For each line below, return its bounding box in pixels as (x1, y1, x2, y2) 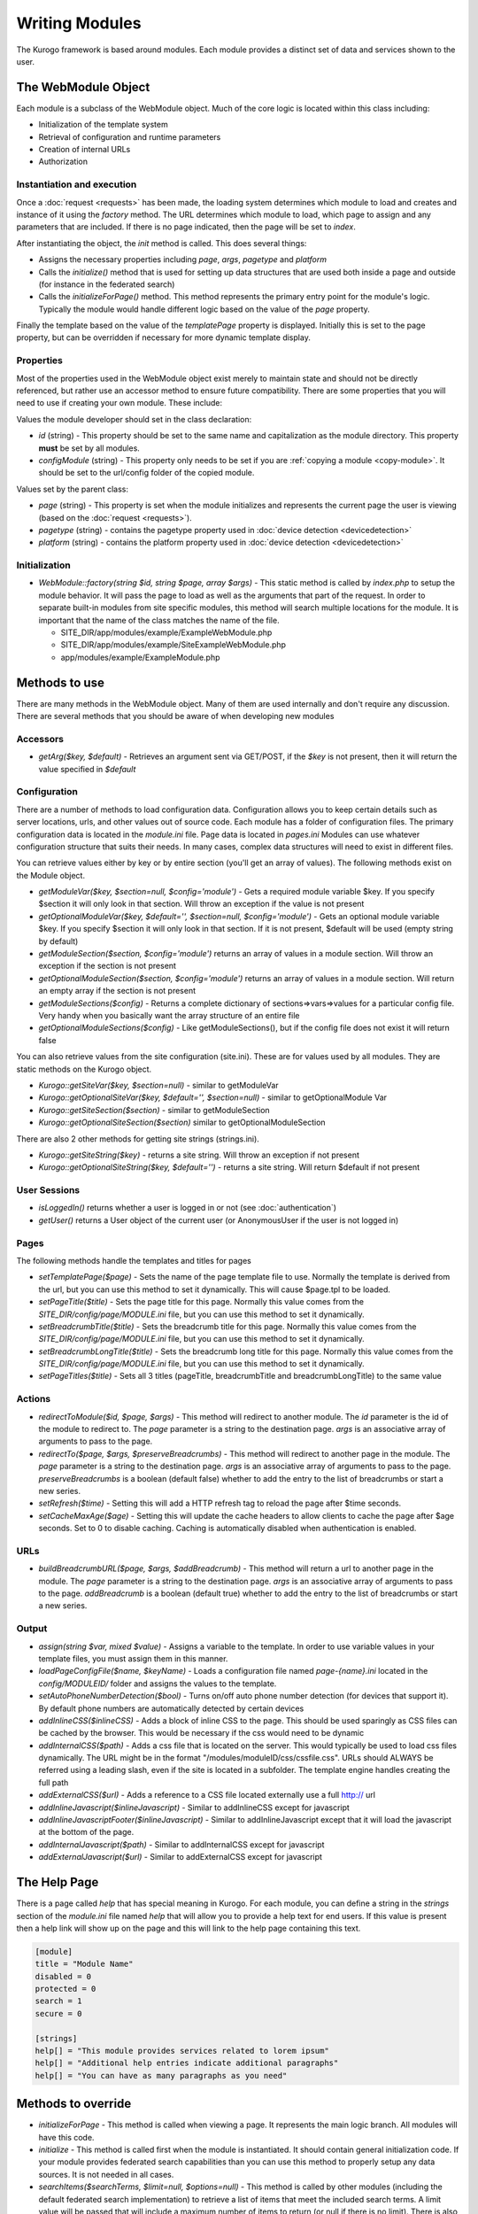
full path (38, 1777, 69, 1788)
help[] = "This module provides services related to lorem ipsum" (35, 2046, 329, 2056)
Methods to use (16, 675, 105, 690)
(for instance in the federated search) (38, 279, 175, 290)
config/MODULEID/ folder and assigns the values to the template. (38, 1678, 277, 1689)
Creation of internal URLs (38, 144, 131, 155)
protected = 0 (35, 1984, 96, 1994)
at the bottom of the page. (38, 1827, 135, 1838)
